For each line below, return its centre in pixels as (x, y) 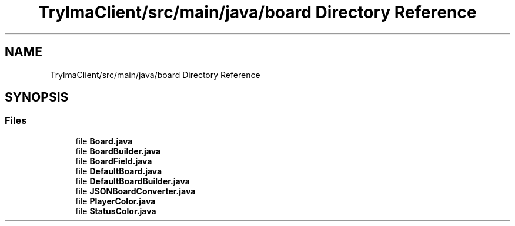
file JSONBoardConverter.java (136, 191)
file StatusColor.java (116, 211)
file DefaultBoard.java (119, 171)
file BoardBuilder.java (118, 151)
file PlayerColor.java (116, 201)
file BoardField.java (114, 161)
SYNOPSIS (37, 97)
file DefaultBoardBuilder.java (133, 181)
